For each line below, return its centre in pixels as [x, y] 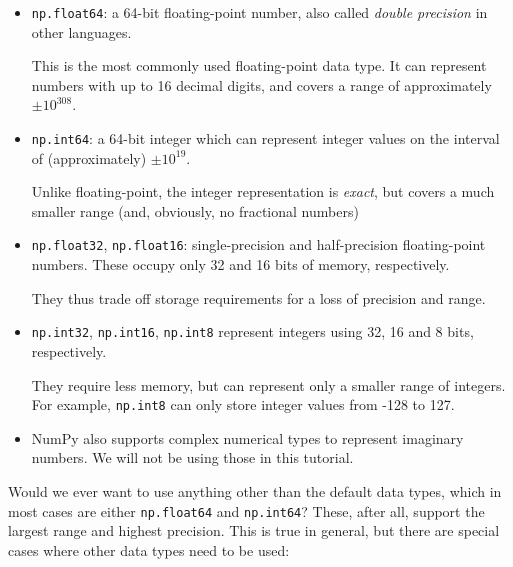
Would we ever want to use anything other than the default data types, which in [255, 491]
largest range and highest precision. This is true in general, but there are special [254, 530]
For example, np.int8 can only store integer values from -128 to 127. [243, 404]
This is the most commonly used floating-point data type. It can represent [259, 65]
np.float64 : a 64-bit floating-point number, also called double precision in [259, 12]
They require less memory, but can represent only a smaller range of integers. [268, 384]
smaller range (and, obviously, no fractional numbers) [195, 210]
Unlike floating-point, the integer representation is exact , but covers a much [263, 191]
